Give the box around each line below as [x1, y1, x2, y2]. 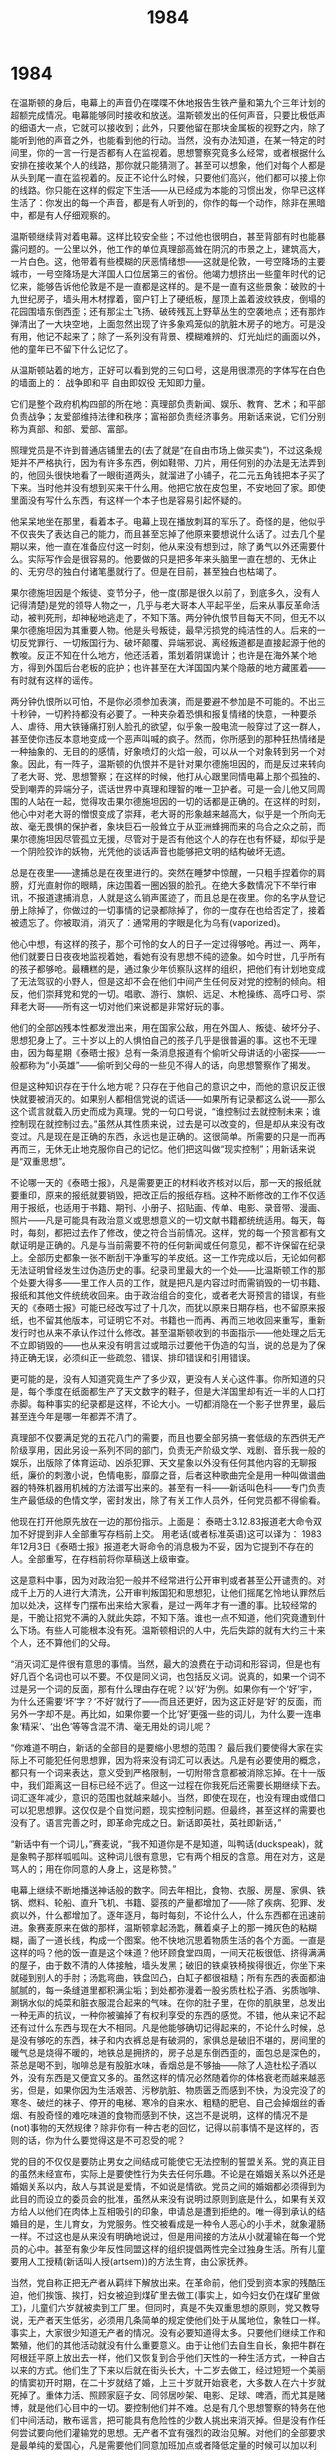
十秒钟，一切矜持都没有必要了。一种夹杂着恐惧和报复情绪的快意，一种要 [10, 707, 308, 720]
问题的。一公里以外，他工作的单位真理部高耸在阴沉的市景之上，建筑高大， [18, 242, 326, 255]
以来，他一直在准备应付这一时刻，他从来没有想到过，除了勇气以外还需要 [18, 540, 317, 552]
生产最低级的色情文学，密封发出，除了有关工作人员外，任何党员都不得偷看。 [10, 1494, 326, 1506]
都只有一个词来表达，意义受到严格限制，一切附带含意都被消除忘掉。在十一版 [10, 1766, 326, 1778]
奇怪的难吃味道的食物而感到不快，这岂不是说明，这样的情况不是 [44, 2109, 308, 2121]
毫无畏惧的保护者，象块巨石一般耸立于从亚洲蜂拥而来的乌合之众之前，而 [27, 820, 326, 832]
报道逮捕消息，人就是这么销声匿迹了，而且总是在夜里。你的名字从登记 [36, 891, 326, 903]
